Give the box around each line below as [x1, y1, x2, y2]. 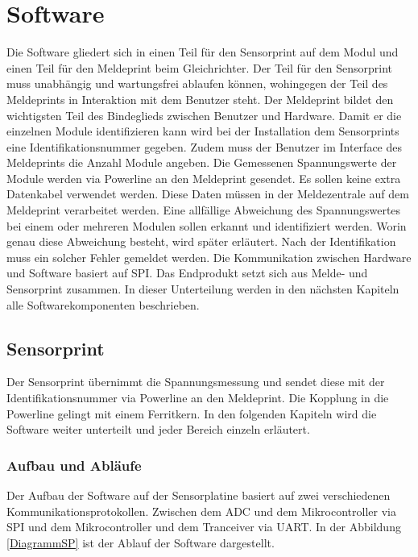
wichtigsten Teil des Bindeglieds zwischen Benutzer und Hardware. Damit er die [6, 106, 402, 123]
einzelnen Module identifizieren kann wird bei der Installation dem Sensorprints [6, 123, 399, 139]
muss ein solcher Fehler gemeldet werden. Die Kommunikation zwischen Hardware [6, 248, 412, 265]
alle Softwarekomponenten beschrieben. [6, 296, 200, 313]
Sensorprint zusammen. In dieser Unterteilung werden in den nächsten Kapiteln [6, 281, 399, 297]
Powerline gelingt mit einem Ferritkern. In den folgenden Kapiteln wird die [6, 405, 377, 422]
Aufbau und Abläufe [6, 455, 142, 475]
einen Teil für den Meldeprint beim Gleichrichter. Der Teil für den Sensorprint [6, 59, 393, 76]
